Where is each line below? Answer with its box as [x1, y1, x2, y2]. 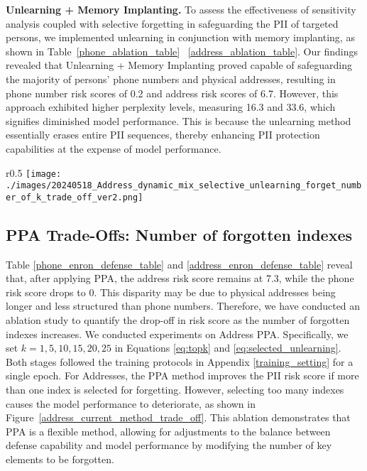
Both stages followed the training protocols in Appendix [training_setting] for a [6, 354, 354, 369]
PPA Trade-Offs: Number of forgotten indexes [6, 223, 353, 245]
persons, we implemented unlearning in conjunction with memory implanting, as [6, 30, 355, 45]
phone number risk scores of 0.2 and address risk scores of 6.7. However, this [6, 85, 339, 100]
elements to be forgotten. [6, 452, 114, 467]
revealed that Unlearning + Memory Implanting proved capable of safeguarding [6, 58, 352, 72]
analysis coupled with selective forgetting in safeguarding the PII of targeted [6, 16, 339, 31]
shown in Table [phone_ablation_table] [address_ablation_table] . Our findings [6, 43, 358, 58]
